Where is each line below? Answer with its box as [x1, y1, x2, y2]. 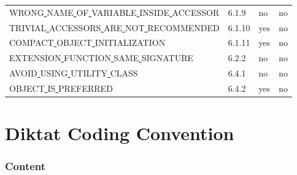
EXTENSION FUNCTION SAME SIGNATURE [9, 51, 194, 64]
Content [5, 158, 46, 174]
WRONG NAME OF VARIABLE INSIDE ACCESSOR [9, 6, 220, 18]
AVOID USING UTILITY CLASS [9, 67, 138, 80]
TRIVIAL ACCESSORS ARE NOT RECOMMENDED [9, 21, 220, 34]
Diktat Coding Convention [5, 121, 234, 146]
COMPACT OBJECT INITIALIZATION [9, 36, 166, 49]
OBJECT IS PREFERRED [9, 81, 113, 94]
